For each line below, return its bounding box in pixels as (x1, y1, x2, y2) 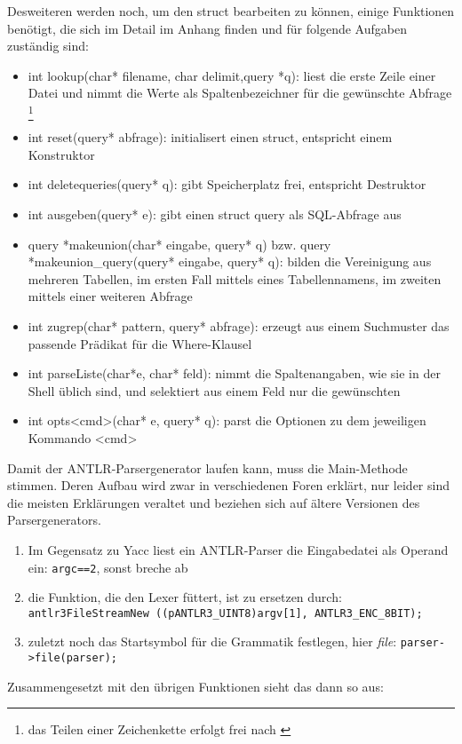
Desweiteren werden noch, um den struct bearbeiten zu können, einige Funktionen (7, 2, 455, 20)
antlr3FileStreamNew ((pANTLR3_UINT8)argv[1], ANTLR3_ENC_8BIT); (28, 606, 423, 620)
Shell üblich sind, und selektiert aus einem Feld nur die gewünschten (28, 381, 401, 400)
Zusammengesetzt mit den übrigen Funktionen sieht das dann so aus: (7, 677, 384, 695)
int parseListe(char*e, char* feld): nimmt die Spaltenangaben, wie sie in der (28, 364, 441, 383)
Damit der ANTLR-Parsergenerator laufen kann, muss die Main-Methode (7, 458, 408, 477)
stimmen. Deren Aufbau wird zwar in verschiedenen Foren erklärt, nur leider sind (7, 476, 450, 495)
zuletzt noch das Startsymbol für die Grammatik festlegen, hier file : (28, 632, 397, 651)
